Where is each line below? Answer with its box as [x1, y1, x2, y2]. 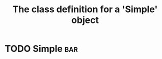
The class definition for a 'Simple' [12, 4, 158, 15]
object [71, 14, 99, 26]
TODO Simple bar [5, 43, 78, 54]
